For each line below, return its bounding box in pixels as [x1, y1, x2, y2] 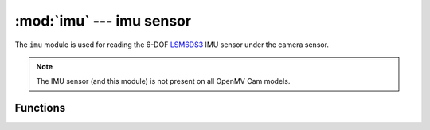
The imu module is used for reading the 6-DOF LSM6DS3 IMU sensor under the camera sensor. [14, 40, 330, 49]
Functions [14, 101, 66, 115]
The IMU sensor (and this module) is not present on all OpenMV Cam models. [36, 77, 291, 86]
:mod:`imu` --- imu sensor [14, 12, 191, 30]
